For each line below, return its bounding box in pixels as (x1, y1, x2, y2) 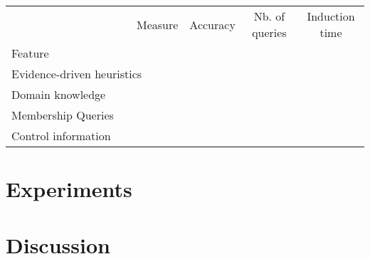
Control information (11, 127, 111, 144)
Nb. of (253, 8, 285, 24)
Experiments (6, 174, 132, 203)
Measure (137, 16, 179, 33)
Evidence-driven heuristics (11, 65, 142, 82)
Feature (11, 45, 49, 61)
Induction (307, 8, 355, 24)
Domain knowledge (11, 86, 106, 102)
